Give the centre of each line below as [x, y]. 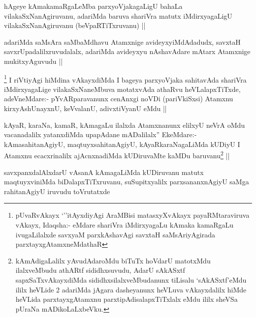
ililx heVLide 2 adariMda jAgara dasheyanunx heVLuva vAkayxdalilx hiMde [131, 289]
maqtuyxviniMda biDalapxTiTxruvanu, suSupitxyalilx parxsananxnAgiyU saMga [127, 182]
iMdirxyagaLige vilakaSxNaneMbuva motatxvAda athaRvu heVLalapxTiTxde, [122, 89]
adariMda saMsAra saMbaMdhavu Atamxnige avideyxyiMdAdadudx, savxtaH [122, 42]
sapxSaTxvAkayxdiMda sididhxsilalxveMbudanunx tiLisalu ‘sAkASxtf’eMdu [131, 279]
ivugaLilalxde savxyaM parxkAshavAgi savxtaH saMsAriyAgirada [115, 234]
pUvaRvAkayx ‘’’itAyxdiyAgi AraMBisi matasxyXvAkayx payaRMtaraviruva [132, 215]
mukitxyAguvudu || [33, 61]
